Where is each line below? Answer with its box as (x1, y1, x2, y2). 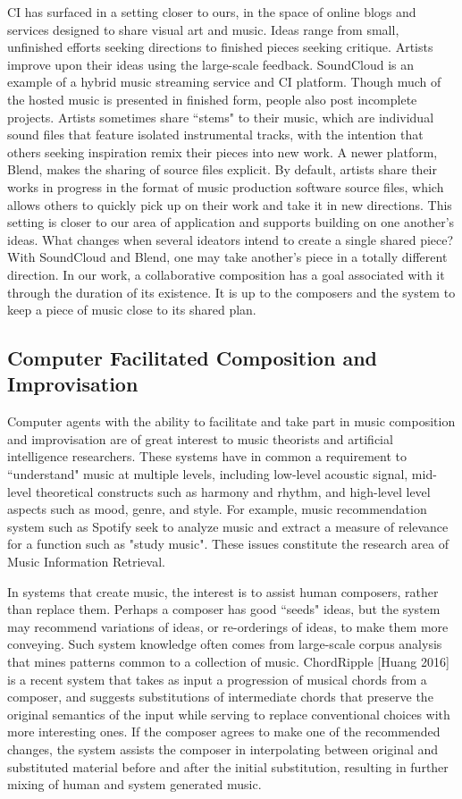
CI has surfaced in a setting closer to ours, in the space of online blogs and (7, 3, 416, 21)
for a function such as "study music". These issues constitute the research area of (7, 534, 449, 553)
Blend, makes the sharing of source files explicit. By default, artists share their (7, 160, 437, 179)
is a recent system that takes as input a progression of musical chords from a (7, 669, 427, 688)
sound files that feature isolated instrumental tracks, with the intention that (7, 125, 424, 144)
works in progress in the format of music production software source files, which (7, 177, 444, 196)
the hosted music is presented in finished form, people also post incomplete (7, 89, 417, 108)
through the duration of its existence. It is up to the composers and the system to (7, 282, 456, 301)
